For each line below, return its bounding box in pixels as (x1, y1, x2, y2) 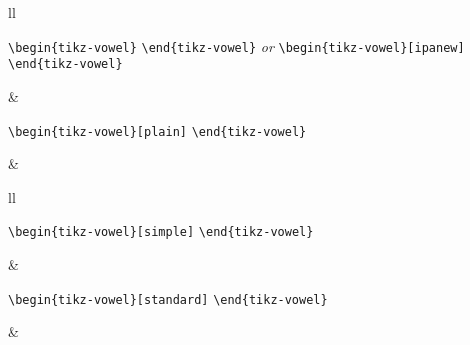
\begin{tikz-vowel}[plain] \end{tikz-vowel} (8, 124, 307, 139)
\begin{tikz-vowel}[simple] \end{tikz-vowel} (8, 225, 314, 240)
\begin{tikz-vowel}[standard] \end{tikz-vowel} (8, 292, 328, 307)
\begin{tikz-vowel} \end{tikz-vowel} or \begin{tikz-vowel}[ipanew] (8, 35, 465, 56)
